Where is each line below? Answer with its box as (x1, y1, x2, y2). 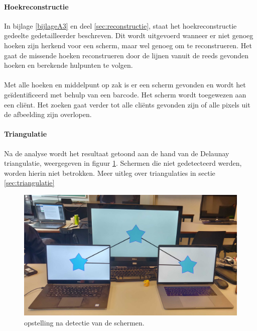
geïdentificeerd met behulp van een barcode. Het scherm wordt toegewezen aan (4, 89, 246, 99)
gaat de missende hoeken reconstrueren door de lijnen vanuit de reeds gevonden (4, 50, 248, 60)
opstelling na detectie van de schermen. (24, 317, 145, 327)
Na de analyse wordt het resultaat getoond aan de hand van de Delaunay (4, 148, 229, 158)
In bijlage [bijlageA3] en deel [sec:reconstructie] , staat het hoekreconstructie (4, 20, 237, 31)
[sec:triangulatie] (4, 177, 55, 188)
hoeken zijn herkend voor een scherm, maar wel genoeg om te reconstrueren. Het (4, 40, 252, 50)
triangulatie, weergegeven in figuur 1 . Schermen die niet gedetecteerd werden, (4, 158, 242, 168)
